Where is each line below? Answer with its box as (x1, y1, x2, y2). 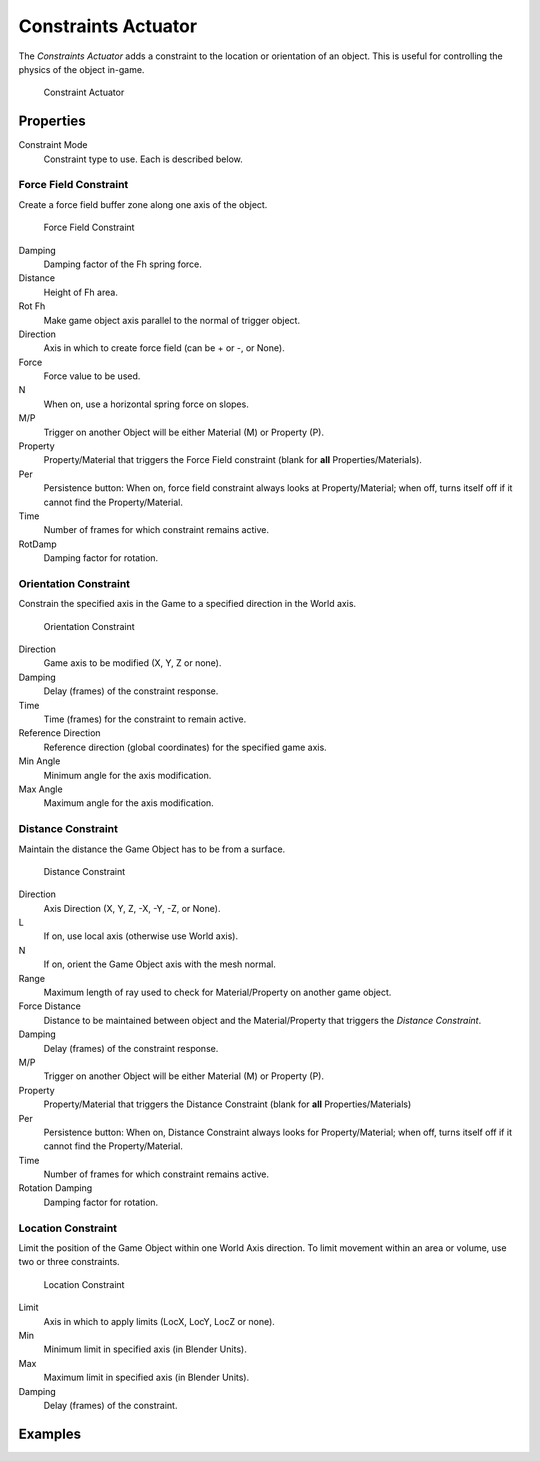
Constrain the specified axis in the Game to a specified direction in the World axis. (18, 598, 357, 610)
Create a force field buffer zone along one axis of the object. (18, 198, 268, 210)
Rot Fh (18, 300, 46, 312)
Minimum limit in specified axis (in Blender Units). (43, 1343, 247, 1355)
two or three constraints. (18, 1256, 120, 1268)
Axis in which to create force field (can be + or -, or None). (43, 342, 285, 354)
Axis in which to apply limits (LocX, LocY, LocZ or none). (43, 1315, 275, 1327)
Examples (18, 1425, 82, 1442)
